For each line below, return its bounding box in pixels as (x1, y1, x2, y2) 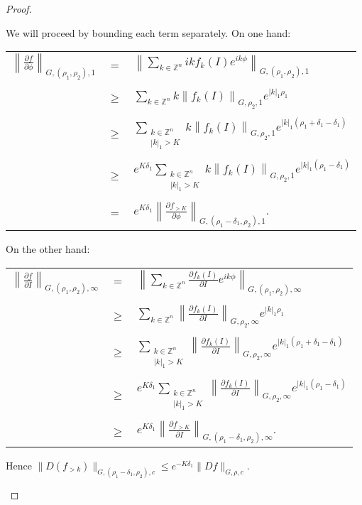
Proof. (6, 1, 32, 16)
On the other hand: (6, 241, 90, 256)
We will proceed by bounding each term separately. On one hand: (6, 25, 291, 40)
